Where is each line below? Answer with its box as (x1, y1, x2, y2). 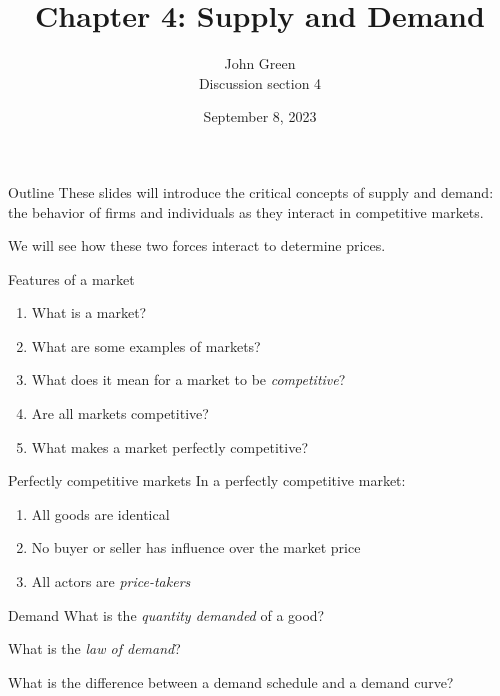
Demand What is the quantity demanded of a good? (8, 604, 325, 625)
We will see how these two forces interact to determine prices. (8, 235, 386, 256)
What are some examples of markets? (31, 335, 261, 356)
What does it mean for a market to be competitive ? (31, 369, 346, 390)
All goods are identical (31, 503, 170, 524)
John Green (224, 53, 296, 74)
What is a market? (31, 302, 147, 323)
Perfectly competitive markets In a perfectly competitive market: (8, 470, 406, 491)
